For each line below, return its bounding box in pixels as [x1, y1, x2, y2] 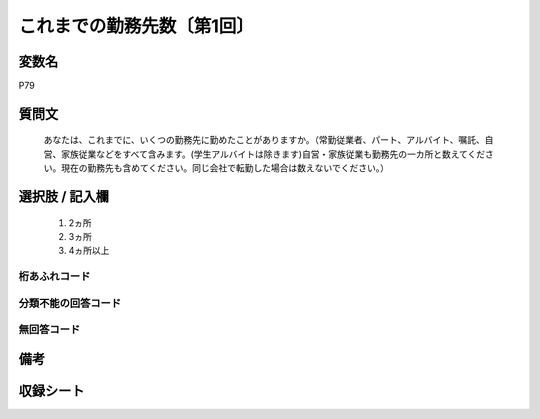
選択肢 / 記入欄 [18, 188, 110, 205]
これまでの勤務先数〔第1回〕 [18, 15, 255, 37]
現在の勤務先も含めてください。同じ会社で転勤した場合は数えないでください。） [60, 162, 390, 174]
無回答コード [18, 323, 81, 337]
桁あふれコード [18, 270, 91, 284]
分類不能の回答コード [18, 296, 122, 310]
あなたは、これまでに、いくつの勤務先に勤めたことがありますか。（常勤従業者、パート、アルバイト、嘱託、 [43, 134, 485, 146]
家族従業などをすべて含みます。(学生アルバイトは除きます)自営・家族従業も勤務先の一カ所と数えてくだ [60, 148, 486, 160]
